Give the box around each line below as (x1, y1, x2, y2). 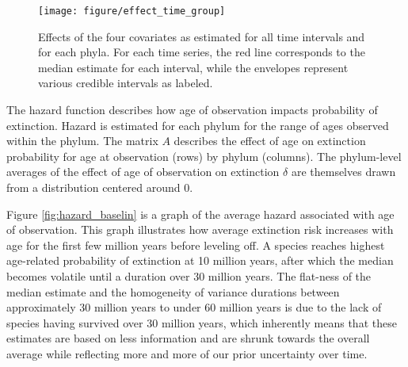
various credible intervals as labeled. (38, 75, 213, 91)
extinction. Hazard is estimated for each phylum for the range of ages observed (6, 117, 389, 133)
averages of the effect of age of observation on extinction (6, 163, 280, 180)
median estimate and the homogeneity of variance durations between (6, 283, 340, 300)
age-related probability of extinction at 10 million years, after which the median (6, 252, 394, 269)
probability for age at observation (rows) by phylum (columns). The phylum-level (6, 147, 402, 164)
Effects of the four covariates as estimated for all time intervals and (38, 28, 365, 44)
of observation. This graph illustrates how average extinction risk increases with (6, 221, 394, 238)
